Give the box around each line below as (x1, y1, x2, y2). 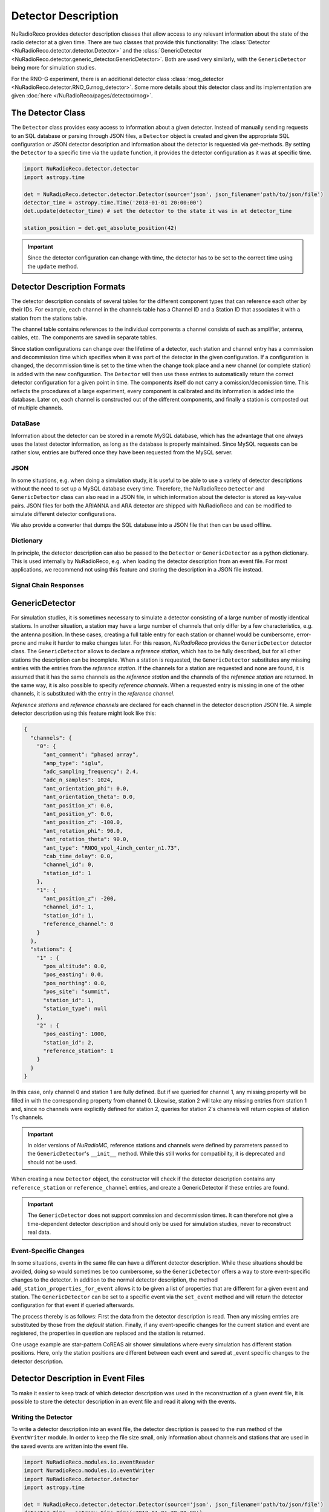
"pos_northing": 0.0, (43, 980, 107, 986)
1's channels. (11, 1113, 44, 1121)
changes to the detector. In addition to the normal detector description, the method (11, 1276, 218, 1283)
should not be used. (27, 1158, 77, 1165)
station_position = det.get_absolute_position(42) (24, 224, 178, 232)
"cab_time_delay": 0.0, (43, 853, 114, 859)
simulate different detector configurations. (11, 510, 117, 518)
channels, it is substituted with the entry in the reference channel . (11, 690, 175, 697)
